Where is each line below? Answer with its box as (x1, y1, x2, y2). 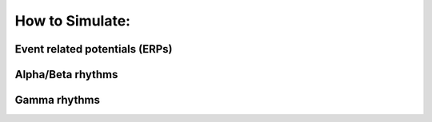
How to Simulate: (14, 12, 131, 30)
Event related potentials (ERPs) (14, 42, 173, 56)
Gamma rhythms (14, 93, 100, 107)
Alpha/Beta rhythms (14, 68, 118, 81)
